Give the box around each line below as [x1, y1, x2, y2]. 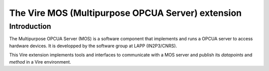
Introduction [9, 22, 51, 31]
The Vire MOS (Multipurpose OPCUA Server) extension [9, 7, 242, 18]
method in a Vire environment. [9, 59, 72, 65]
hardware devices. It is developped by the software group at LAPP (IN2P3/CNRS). [9, 43, 177, 49]
